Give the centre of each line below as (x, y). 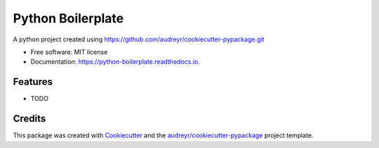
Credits (29, 119)
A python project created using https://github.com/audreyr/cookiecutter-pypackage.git (139, 39)
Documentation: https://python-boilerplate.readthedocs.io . (115, 62)
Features (33, 82)
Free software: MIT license (69, 52)
